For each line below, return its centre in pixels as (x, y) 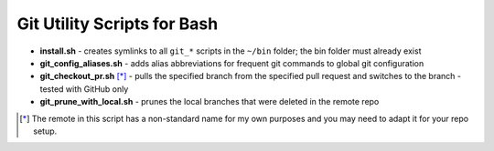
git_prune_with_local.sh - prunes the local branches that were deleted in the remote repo (209, 102)
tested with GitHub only (84, 89)
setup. (45, 131)
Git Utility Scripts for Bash (118, 24)
